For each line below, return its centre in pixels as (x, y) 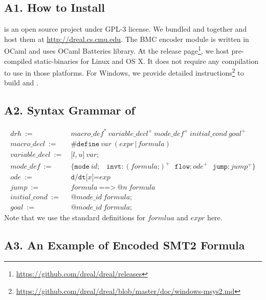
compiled (18, 61)
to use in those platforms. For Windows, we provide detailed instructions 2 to (124, 72)
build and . (21, 83)
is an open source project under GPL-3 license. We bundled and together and (126, 29)
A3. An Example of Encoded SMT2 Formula (125, 245)
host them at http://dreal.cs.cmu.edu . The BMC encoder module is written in (127, 39)
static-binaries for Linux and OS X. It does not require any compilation (147, 61)
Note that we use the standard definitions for (75, 217)
